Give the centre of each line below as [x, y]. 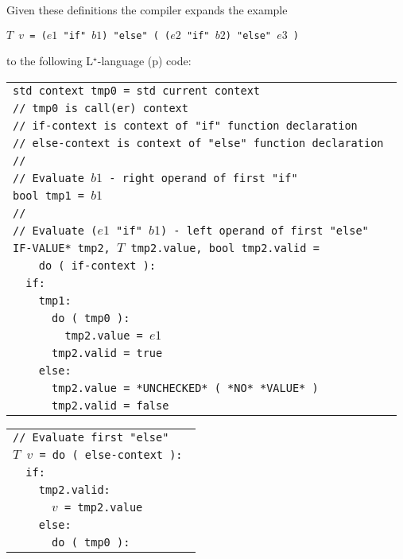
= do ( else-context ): [111, 454]
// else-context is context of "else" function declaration [198, 143]
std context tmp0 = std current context [136, 90]
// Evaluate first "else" [91, 437]
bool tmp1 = [49, 195]
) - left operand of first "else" [264, 230]
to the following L [50, 61]
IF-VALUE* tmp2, [62, 248]
